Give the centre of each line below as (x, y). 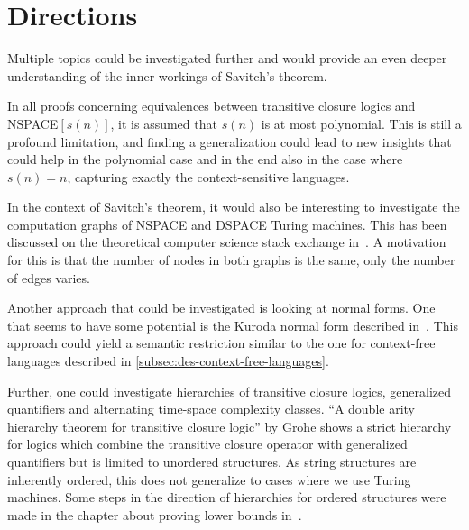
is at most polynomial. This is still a (361, 123)
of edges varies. (49, 277)
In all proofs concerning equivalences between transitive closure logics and (212, 106)
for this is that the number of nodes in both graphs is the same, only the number (231, 260)
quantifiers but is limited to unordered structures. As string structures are (212, 461)
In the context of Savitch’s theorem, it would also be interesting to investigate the (234, 207)
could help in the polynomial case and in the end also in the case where (205, 159)
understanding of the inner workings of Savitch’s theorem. (167, 75)
